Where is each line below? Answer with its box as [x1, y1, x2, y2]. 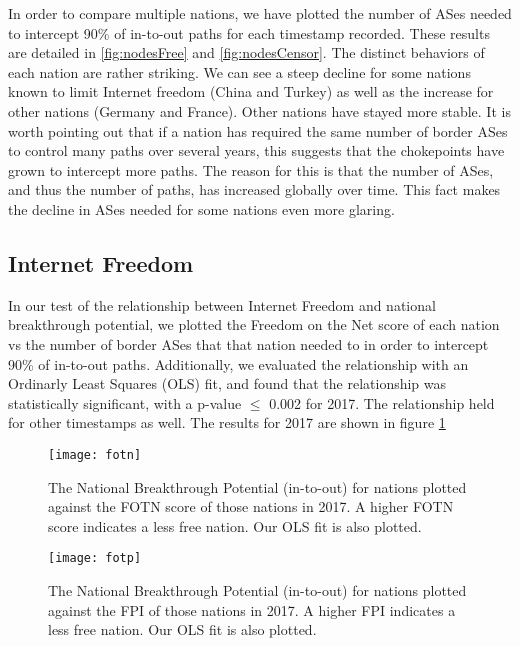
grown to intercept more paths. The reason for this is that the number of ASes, [8, 159, 494, 180]
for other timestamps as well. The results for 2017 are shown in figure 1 [8, 412, 446, 433]
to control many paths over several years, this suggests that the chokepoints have [8, 140, 505, 161]
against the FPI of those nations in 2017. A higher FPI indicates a [48, 599, 456, 620]
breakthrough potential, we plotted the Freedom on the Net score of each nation [8, 314, 500, 335]
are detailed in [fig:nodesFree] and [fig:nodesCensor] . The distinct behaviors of [8, 42, 485, 63]
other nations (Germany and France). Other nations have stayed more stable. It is [8, 100, 511, 121]
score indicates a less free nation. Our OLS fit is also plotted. [48, 515, 422, 536]
